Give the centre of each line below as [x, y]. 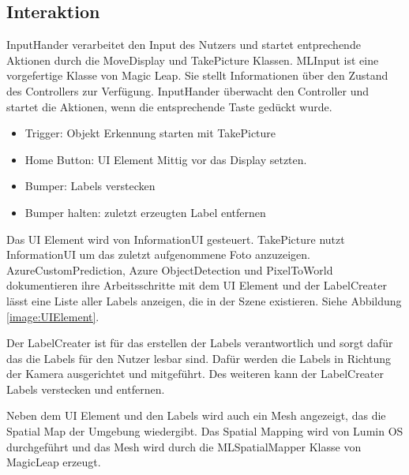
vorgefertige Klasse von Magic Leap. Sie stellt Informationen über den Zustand [197, 75]
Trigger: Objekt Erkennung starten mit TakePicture [150, 133]
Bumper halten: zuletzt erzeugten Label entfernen [145, 212]
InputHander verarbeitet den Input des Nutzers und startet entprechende [184, 45]
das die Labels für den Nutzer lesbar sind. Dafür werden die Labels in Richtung [199, 358]
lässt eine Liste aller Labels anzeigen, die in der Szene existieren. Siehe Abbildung [204, 300]
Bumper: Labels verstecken [90, 186]
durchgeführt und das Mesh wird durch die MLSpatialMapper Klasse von [184, 446]
